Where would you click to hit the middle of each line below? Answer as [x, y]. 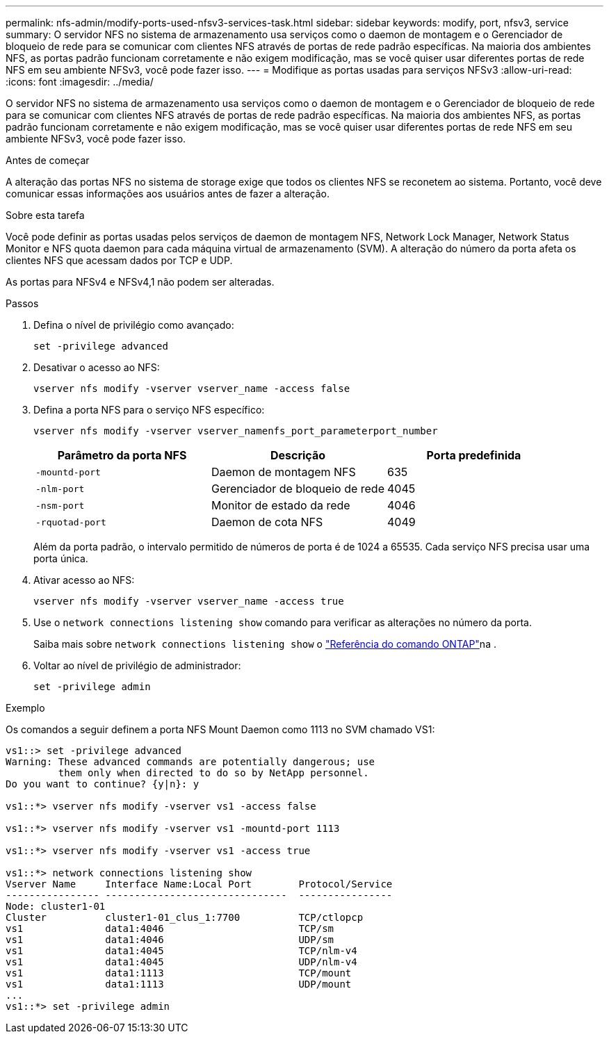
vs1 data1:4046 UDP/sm [170, 940]
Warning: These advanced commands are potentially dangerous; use [190, 762]
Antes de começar [48, 160]
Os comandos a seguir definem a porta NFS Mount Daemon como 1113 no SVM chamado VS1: [220, 729]
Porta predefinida [474, 455]
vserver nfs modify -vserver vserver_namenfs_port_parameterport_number [236, 431]
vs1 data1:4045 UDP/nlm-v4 [181, 962]
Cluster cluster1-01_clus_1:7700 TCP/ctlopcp [185, 917]
